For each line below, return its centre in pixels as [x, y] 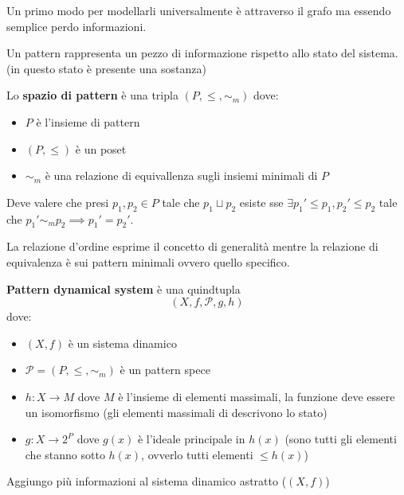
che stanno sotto [65, 454]
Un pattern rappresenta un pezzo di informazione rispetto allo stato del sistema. [202, 53]
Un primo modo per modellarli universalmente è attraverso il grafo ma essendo [199, 10]
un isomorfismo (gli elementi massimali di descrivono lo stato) [176, 412]
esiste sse [261, 202]
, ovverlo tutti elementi [197, 454]
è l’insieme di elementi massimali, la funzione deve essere [257, 396]
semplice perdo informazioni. [76, 26]
